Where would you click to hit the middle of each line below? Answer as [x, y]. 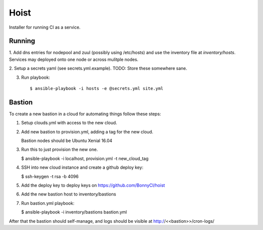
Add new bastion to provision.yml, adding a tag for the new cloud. [87, 132]
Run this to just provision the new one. [60, 150]
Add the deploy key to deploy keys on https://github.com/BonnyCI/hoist [93, 185]
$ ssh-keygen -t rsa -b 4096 [50, 176]
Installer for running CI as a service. [45, 27]
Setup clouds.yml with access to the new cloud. [69, 123]
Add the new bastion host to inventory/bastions [69, 194]
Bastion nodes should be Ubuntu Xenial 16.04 [67, 141]
